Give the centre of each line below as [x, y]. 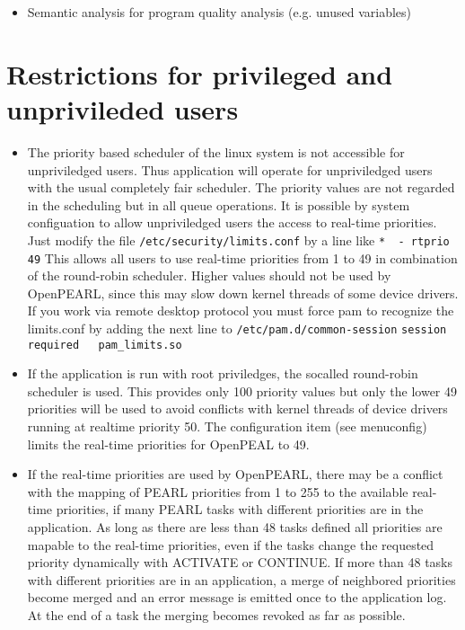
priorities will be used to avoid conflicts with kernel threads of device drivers [237, 408]
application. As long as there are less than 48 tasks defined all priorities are [235, 527]
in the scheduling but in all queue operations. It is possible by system [219, 204]
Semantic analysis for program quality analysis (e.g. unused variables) [219, 12]
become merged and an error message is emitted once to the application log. [237, 597]
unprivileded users [123, 108]
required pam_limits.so [105, 345]
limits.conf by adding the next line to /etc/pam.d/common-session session [237, 328]
